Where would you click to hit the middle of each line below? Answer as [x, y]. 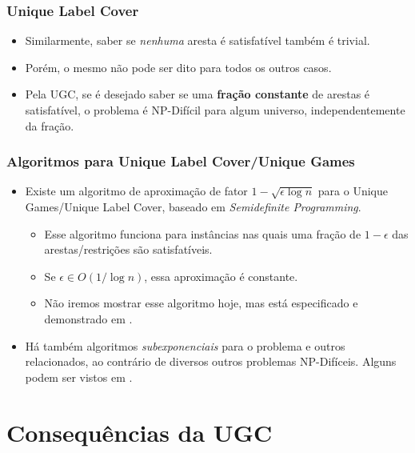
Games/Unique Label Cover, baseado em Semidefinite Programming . [193, 206]
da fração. [50, 125]
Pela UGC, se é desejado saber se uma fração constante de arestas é [198, 94]
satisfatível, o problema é [86, 110]
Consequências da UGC [140, 432]
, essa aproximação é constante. [221, 276]
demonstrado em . [88, 318]
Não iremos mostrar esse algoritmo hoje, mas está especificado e [201, 303]
